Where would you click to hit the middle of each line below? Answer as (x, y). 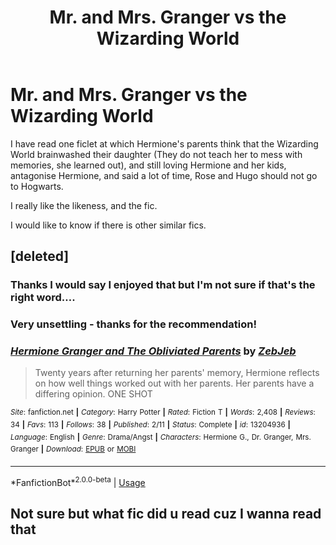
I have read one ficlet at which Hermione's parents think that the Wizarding (164, 143)
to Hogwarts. (37, 186)
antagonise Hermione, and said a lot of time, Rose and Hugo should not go (164, 175)
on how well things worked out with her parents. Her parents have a (174, 383)
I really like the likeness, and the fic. (84, 205)
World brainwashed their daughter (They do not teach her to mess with (156, 154)
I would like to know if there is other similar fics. (108, 225)
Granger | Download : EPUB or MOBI (73, 449)
